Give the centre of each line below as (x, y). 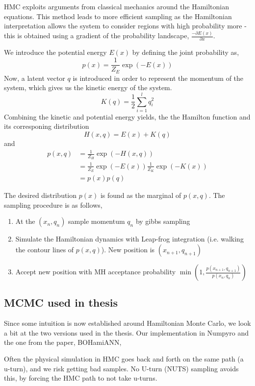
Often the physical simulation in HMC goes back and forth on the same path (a (124, 359)
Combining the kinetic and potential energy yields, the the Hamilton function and (127, 116)
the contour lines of (45, 250)
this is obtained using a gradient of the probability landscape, (97, 36)
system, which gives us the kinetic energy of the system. (88, 87)
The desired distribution (40, 195)
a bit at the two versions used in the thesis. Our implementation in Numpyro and (127, 332)
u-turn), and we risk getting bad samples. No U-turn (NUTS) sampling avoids (121, 368)
